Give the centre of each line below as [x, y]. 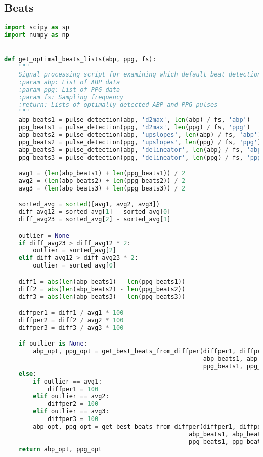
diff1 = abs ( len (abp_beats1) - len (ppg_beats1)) [102, 281]
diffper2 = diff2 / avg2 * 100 [71, 320]
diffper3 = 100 [73, 419]
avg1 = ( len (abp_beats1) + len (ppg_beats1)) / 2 [102, 174]
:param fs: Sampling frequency [71, 97]
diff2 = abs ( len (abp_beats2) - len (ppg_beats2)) [102, 289]
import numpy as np [37, 35]
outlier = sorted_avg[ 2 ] [75, 251]
